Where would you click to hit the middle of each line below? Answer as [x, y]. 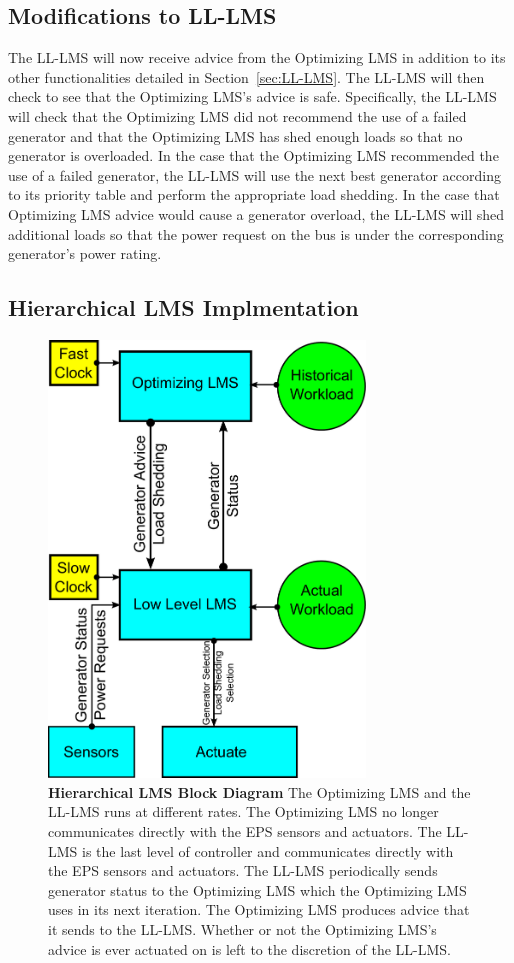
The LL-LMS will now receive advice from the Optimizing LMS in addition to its [257, 57]
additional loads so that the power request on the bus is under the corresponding [256, 233]
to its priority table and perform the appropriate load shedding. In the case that [254, 194]
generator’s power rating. [85, 253]
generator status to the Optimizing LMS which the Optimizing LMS [257, 889]
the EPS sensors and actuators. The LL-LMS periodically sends [243, 870]
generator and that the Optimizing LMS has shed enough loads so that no [235, 135]
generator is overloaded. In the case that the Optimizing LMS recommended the [253, 155]
